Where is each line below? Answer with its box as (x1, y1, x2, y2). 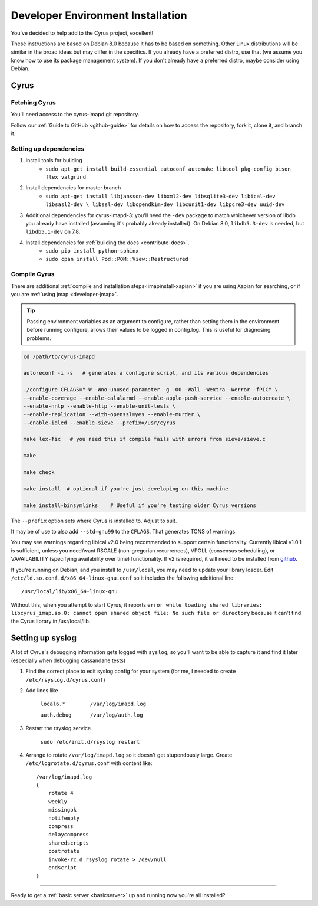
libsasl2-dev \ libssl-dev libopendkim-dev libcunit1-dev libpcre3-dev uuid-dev (45, 201, 285, 208)
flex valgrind (45, 174, 87, 180)
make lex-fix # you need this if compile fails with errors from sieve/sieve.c (23, 436, 266, 443)
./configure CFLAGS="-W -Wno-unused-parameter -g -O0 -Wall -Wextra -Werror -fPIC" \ (23, 387, 278, 393)
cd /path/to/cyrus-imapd (23, 353, 95, 360)
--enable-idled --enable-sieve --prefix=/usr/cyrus (23, 419, 176, 426)
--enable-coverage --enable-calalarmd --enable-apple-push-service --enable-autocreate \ (23, 394, 291, 401)
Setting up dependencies (11, 145, 85, 153)
